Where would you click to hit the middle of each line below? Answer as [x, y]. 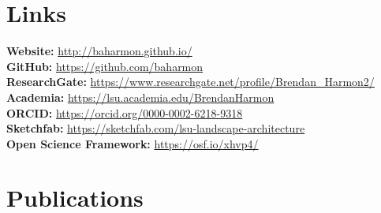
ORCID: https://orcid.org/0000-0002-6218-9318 [125, 112]
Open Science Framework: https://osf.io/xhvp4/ [133, 143]
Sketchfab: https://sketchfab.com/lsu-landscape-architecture [156, 128]
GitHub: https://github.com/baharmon [105, 66]
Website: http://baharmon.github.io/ [99, 51]
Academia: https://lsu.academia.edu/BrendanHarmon [140, 97]
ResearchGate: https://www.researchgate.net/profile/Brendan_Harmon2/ [190, 82]
